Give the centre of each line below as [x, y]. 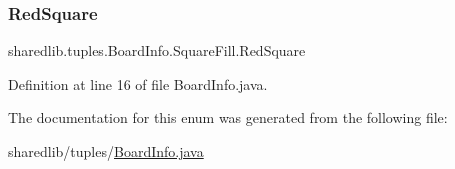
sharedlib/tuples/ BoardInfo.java [106, 151]
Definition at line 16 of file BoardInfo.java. [138, 83]
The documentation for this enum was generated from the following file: [228, 117]
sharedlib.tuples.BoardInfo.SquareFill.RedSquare [157, 50]
